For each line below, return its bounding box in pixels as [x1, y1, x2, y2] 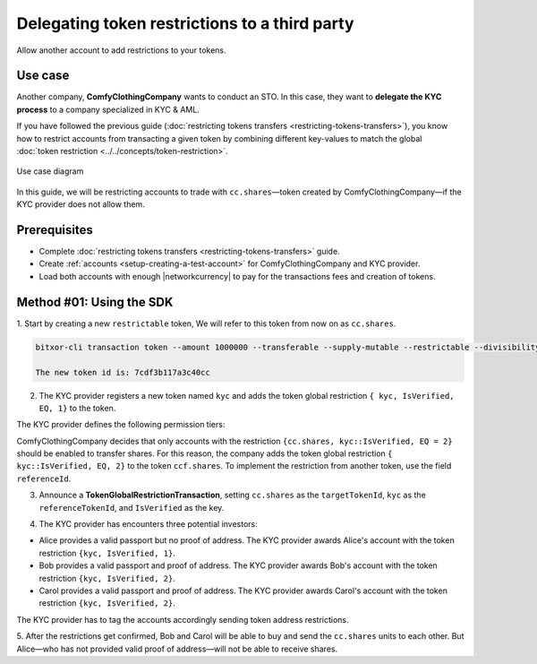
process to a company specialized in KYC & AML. [16, 104, 200, 115]
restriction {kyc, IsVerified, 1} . [38, 548, 176, 558]
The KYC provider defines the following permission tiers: [16, 419, 226, 430]
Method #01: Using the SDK [16, 294, 174, 309]
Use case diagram [16, 166, 84, 177]
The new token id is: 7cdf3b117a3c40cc [35, 367, 210, 377]
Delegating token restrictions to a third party [16, 13, 354, 33]
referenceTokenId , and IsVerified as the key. [38, 502, 225, 513]
